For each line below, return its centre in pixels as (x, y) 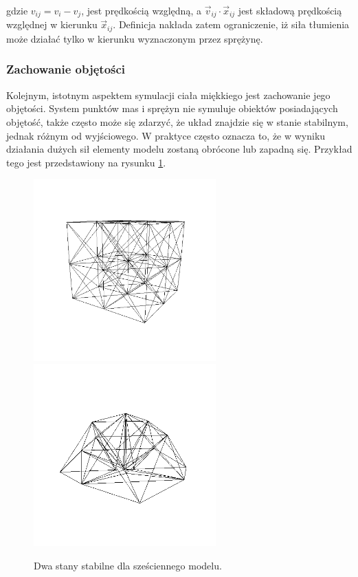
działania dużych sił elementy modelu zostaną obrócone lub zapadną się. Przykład (179, 149)
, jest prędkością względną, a (141, 10)
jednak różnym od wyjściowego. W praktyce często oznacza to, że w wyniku (166, 135)
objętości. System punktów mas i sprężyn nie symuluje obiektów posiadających (172, 108)
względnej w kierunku (52, 24)
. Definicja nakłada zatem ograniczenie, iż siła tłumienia (231, 24)
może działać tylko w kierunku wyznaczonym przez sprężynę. (135, 38)
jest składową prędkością (290, 10)
